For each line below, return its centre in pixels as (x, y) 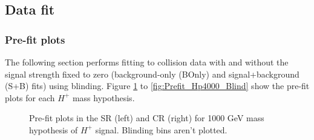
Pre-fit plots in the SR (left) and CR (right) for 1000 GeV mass (147, 118)
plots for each (30, 97)
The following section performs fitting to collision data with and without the (147, 62)
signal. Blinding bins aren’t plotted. (161, 129)
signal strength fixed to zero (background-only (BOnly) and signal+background (152, 74)
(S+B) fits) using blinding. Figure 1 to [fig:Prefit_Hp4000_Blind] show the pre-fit (157, 86)
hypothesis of (54, 129)
